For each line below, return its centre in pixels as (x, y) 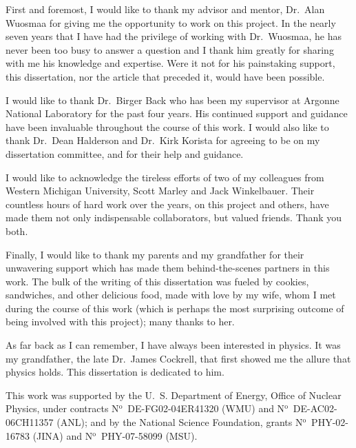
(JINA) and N (63, 435)
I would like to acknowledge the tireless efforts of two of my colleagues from (165, 177)
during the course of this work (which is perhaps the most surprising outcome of (175, 308)
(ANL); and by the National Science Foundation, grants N (180, 422)
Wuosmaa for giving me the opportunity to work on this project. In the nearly (171, 22)
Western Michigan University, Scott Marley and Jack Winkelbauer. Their (160, 191)
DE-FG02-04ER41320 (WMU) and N (206, 408)
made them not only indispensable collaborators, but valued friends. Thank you (174, 217)
